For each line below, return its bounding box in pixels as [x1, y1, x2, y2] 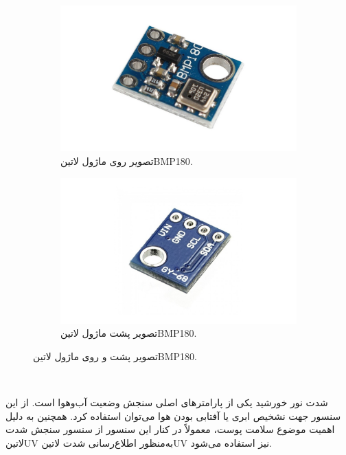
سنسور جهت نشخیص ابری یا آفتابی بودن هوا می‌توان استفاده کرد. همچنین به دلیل [5, 408, 341, 423]
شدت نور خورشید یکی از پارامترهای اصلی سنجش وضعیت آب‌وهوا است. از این [5, 395, 328, 410]
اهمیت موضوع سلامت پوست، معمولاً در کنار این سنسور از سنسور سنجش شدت [5, 422, 335, 436]
